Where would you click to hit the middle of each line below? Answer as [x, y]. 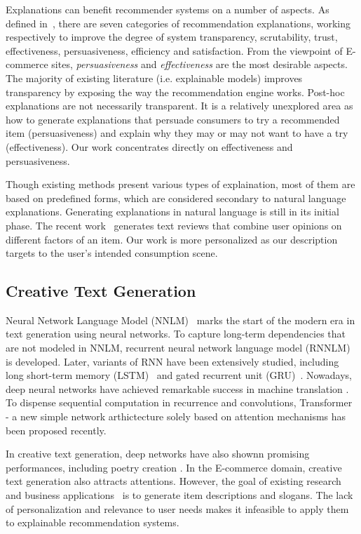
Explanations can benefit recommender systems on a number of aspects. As [168, 9]
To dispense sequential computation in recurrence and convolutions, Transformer [179, 402]
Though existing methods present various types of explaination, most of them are [180, 184]
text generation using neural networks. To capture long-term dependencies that [176, 334]
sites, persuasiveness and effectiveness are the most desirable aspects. [199, 64]
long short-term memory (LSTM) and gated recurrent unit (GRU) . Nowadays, [179, 375]
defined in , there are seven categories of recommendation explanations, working [178, 23]
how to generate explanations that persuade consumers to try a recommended [173, 119]
